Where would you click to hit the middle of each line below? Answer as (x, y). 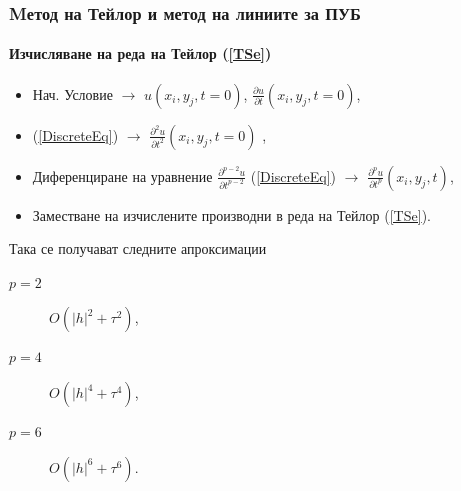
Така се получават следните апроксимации (138, 248)
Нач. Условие (72, 93)
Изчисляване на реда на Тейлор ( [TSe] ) (140, 53)
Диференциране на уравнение (122, 175)
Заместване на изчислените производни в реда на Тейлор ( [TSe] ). (231, 214)
